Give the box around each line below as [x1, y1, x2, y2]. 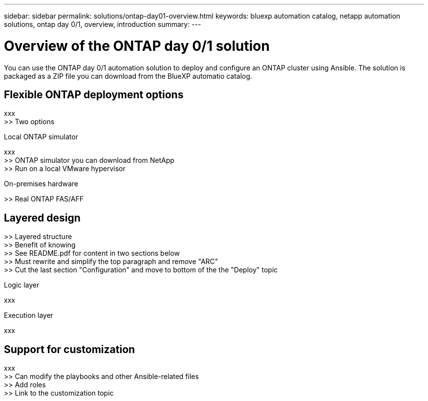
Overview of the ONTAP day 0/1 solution [4, 37, 270, 54]
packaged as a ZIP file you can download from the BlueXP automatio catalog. [4, 71, 253, 80]
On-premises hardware [4, 179, 78, 188]
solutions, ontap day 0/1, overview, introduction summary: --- [4, 20, 201, 28]
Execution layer [4, 311, 53, 320]
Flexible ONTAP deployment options [4, 88, 184, 101]
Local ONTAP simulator [4, 133, 78, 141]
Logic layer [4, 281, 40, 290]
